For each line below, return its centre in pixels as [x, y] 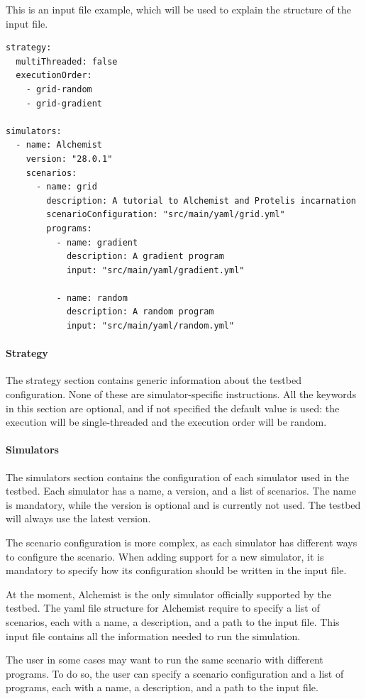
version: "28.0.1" [69, 159]
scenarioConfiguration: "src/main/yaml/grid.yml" [166, 215]
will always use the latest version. [78, 518]
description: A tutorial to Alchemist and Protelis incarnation [201, 200]
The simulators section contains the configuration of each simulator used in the [177, 477]
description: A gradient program [145, 257]
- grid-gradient [64, 103]
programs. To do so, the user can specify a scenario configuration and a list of [175, 673]
